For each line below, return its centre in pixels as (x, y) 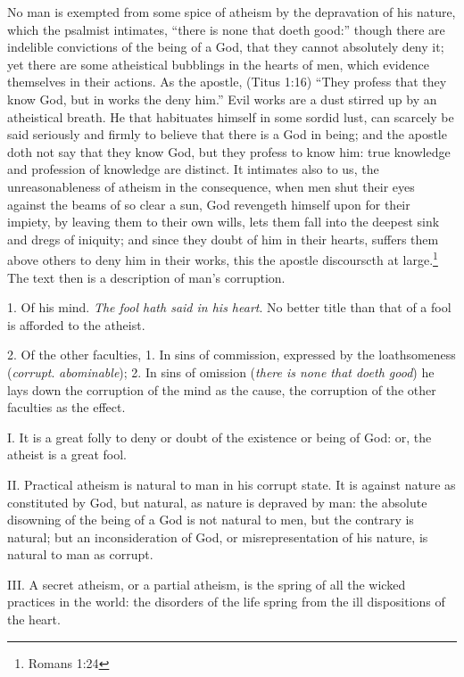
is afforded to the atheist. (76, 324)
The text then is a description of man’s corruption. (146, 277)
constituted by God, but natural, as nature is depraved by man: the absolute (217, 502)
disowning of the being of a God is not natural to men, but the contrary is (211, 520)
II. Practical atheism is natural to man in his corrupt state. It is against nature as (232, 484)
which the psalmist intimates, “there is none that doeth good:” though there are (226, 29)
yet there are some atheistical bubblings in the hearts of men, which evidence (218, 64)
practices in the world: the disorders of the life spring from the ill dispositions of (226, 602)
